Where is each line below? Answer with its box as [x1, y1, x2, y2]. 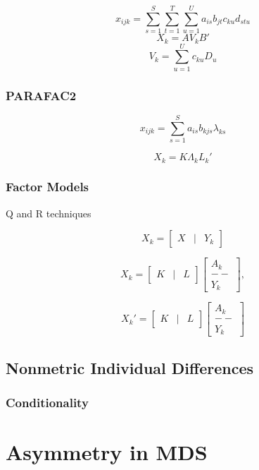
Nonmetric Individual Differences [6, 356, 254, 378]
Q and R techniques [6, 205, 91, 220]
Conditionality [6, 394, 89, 411]
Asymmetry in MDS [6, 438, 208, 466]
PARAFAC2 [6, 86, 77, 104]
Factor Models [6, 178, 89, 195]
